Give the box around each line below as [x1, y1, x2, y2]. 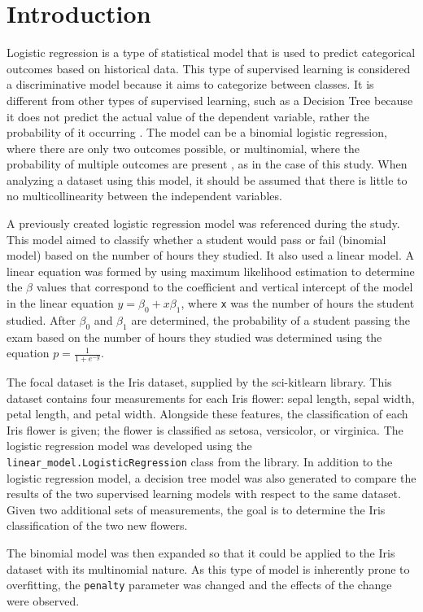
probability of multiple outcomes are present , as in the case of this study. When [7, 155, 408, 173]
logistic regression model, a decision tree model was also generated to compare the [7, 469, 416, 486]
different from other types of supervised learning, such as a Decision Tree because [7, 91, 413, 108]
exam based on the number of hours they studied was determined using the [7, 328, 382, 345]
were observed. [7, 592, 80, 609]
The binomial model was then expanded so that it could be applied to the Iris [7, 544, 395, 562]
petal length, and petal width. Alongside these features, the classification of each [7, 405, 408, 422]
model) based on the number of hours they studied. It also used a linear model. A [7, 247, 415, 264]
